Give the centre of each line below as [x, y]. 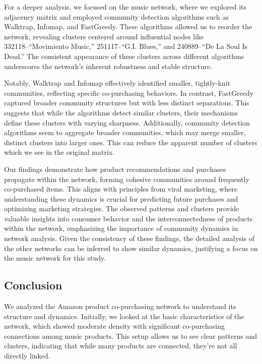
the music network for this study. [55, 258]
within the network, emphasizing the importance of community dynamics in [121, 228]
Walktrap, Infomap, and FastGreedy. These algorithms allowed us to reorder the [128, 26]
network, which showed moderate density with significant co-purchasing [114, 326]
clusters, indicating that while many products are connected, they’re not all [121, 346]
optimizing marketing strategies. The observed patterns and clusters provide [122, 208]
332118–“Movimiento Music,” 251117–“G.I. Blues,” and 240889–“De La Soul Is [126, 46]
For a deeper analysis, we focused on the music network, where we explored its [125, 7]
